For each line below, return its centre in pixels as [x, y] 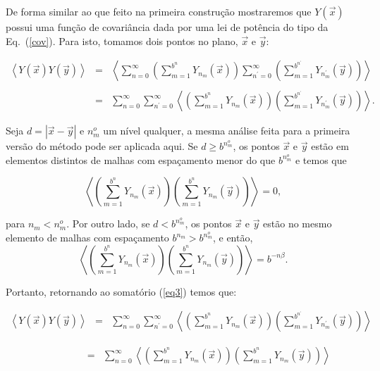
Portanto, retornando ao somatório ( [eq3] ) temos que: [121, 291]
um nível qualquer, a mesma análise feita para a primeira [227, 131]
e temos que [321, 159]
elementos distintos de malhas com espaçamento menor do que [141, 159]
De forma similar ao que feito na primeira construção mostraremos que [159, 11]
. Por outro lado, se [108, 224]
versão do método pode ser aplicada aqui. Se [102, 146]
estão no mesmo [298, 224]
